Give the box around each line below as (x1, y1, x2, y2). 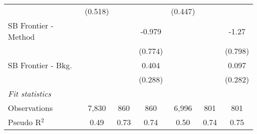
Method (8, 31, 35, 42)
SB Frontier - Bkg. (8, 59, 72, 71)
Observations (8, 102, 53, 113)
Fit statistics (8, 88, 51, 99)
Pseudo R (8, 116, 42, 128)
